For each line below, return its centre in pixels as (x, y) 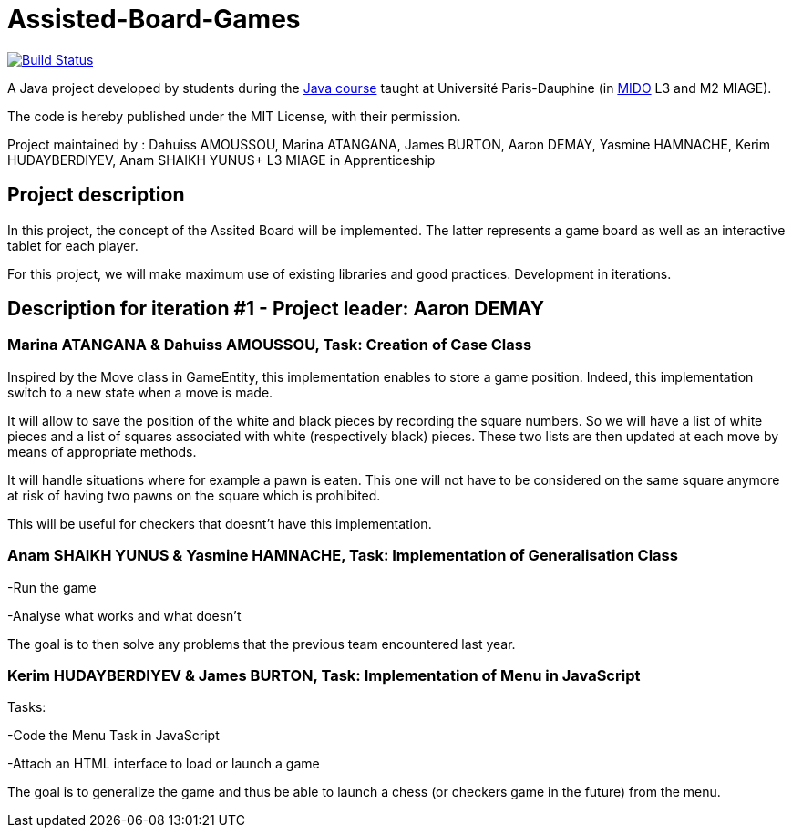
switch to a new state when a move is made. (140, 392)
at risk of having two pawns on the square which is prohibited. (194, 495)
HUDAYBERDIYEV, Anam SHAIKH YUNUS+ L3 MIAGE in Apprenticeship (221, 160)
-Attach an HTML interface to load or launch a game (164, 764)
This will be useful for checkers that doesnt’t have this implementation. (220, 523)
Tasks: (27, 707)
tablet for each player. (73, 245)
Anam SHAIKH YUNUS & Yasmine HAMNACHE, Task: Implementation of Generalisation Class (343, 556)
